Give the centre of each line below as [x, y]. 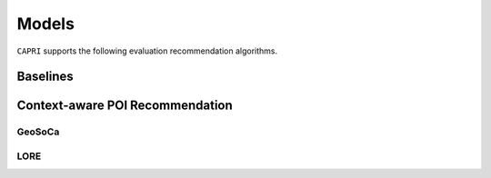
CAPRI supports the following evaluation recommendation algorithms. [147, 51]
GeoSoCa [38, 132]
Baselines [45, 77]
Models [45, 24]
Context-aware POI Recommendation [125, 106]
